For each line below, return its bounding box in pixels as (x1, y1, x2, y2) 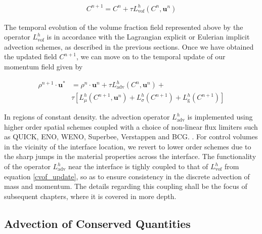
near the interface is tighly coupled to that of (68, 161, 208, 172)
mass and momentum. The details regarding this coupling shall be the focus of (4, 181, 247, 191)
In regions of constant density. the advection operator (4, 111, 170, 122)
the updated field (4, 51, 57, 62)
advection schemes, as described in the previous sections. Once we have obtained (4, 41, 254, 52)
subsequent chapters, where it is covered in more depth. (4, 190, 177, 201)
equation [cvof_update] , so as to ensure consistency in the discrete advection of (4, 171, 250, 181)
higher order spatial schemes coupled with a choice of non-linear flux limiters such (4, 121, 258, 132)
